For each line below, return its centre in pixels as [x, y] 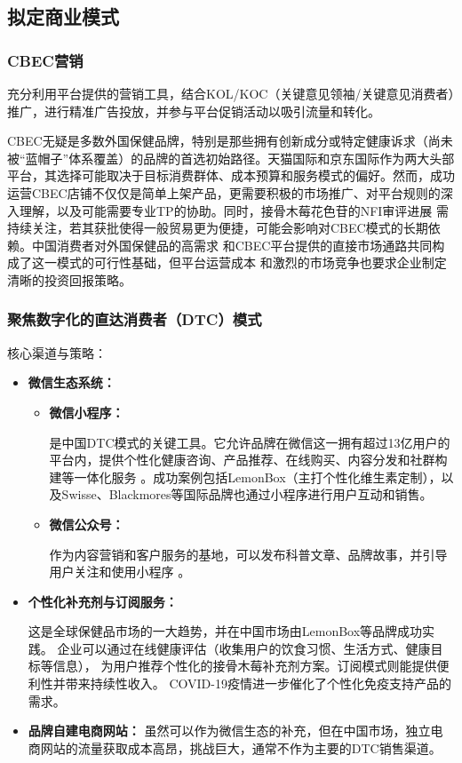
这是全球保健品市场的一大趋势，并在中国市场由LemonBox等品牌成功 [225, 631]
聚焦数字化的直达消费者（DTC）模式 [135, 319]
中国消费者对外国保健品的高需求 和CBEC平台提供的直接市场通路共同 [232, 245]
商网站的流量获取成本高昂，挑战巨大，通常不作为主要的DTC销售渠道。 [235, 747]
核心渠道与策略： [57, 352]
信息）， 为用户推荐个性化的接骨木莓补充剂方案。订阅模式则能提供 [245, 666]
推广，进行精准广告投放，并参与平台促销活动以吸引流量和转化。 [194, 111]
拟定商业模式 [63, 16]
